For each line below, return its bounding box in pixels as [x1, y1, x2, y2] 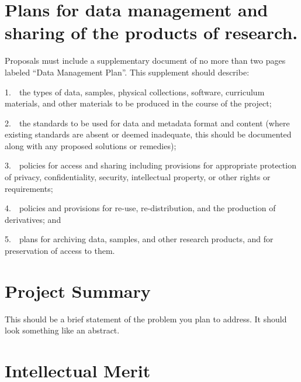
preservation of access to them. [5, 245, 115, 257]
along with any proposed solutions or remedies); [5, 139, 177, 152]
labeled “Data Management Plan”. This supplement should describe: [5, 66, 250, 78]
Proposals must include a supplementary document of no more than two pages [5, 54, 286, 67]
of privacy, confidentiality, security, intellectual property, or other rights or [5, 171, 271, 183]
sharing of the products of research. [5, 20, 298, 44]
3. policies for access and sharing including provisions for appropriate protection [5, 159, 296, 171]
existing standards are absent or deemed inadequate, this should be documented [5, 128, 292, 140]
